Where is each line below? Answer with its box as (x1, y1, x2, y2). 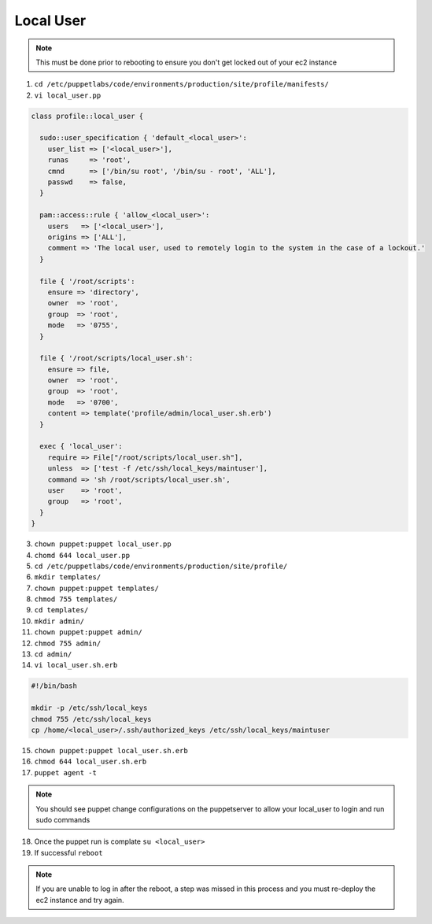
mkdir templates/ (34, 573, 102, 582)
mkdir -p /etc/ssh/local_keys (31, 704, 148, 712)
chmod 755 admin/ (34, 638, 102, 648)
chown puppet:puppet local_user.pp (34, 540, 172, 549)
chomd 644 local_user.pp (34, 551, 130, 560)
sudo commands (35, 815, 90, 824)
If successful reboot (34, 848, 103, 857)
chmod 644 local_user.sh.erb (34, 757, 147, 767)
